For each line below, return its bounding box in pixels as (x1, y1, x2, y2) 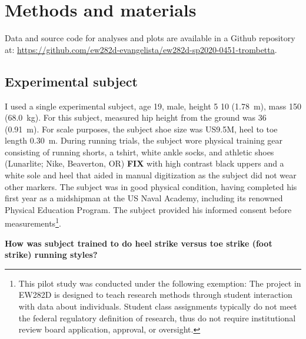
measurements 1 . (5, 215, 61, 230)
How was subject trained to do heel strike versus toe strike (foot (5, 237, 272, 249)
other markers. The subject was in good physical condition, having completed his (5, 180, 297, 192)
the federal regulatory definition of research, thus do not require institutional (18, 311, 296, 324)
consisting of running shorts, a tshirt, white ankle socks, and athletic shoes (5, 145, 274, 158)
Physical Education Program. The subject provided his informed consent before (5, 203, 292, 215)
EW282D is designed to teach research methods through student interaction (18, 288, 292, 301)
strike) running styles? (5, 248, 98, 261)
